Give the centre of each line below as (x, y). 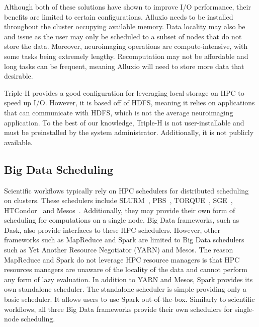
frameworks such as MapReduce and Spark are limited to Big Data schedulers (124, 240)
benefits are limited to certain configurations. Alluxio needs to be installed (119, 16)
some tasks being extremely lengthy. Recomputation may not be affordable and (126, 56)
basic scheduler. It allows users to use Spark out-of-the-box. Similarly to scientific (129, 299)
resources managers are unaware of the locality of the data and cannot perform (126, 269)
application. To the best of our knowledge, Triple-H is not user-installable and (124, 122)
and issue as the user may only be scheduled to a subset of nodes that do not (123, 36)
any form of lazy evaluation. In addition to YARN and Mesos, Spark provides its (128, 279)
